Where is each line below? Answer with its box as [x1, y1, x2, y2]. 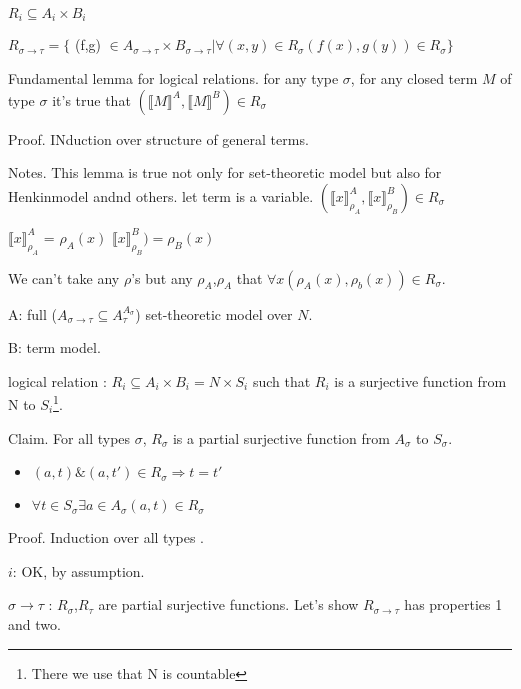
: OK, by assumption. [12, 560, 145, 581]
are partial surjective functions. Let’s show [98, 594, 359, 615]
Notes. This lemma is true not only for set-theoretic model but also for [8, 162, 442, 183]
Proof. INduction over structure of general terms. [8, 128, 309, 149]
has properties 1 [404, 594, 503, 615]
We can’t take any [8, 267, 120, 288]
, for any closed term [350, 68, 478, 89]
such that [252, 370, 311, 391]
